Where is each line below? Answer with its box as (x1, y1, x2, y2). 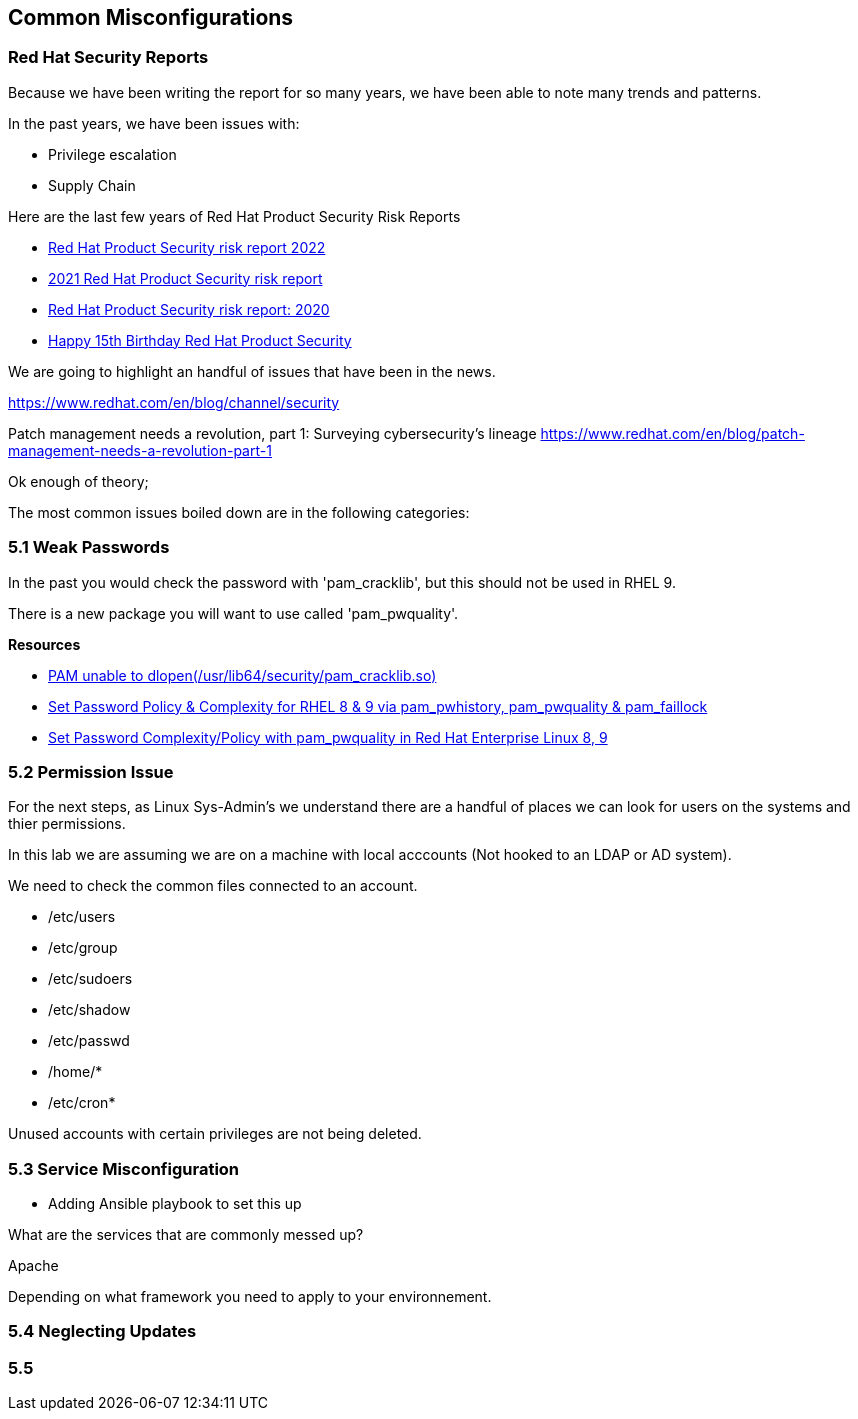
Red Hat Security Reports (8, 47, 209, 68)
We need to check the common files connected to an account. (8, 877, 418, 895)
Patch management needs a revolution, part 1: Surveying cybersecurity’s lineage (8, 424, 537, 442)
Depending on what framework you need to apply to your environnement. (8, 1288, 492, 1306)
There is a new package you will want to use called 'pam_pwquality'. (8, 604, 459, 622)
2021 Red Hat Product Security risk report (48, 269, 323, 287)
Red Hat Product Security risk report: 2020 (48, 300, 330, 318)
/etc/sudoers (48, 970, 133, 988)
